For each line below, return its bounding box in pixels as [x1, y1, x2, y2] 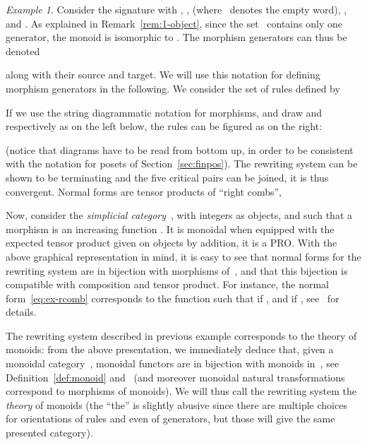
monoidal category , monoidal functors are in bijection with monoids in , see [6, 356, 339, 371]
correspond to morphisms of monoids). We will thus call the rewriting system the [6, 384, 356, 398]
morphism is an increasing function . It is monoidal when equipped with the [6, 221, 335, 236]
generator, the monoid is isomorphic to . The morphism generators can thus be [6, 30, 347, 44]
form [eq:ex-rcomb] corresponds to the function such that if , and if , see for [6, 290, 339, 305]
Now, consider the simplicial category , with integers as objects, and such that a [6, 208, 352, 222]
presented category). [6, 425, 93, 440]
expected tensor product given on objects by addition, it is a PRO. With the [6, 235, 337, 250]
